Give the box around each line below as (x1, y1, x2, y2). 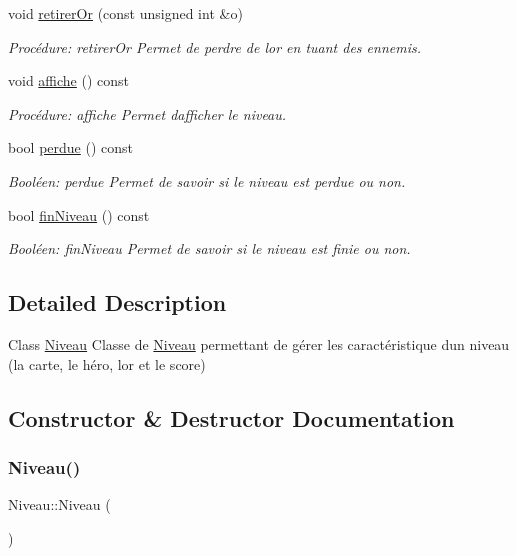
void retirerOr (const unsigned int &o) (8, 3, 243, 23)
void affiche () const (8, 70, 130, 91)
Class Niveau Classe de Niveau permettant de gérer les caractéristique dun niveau (8, 333, 510, 354)
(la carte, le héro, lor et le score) (8, 353, 206, 374)
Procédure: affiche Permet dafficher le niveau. (8, 103, 287, 124)
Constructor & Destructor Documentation (8, 402, 455, 433)
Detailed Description (8, 287, 227, 318)
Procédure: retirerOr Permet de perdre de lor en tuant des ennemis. (8, 36, 421, 57)
